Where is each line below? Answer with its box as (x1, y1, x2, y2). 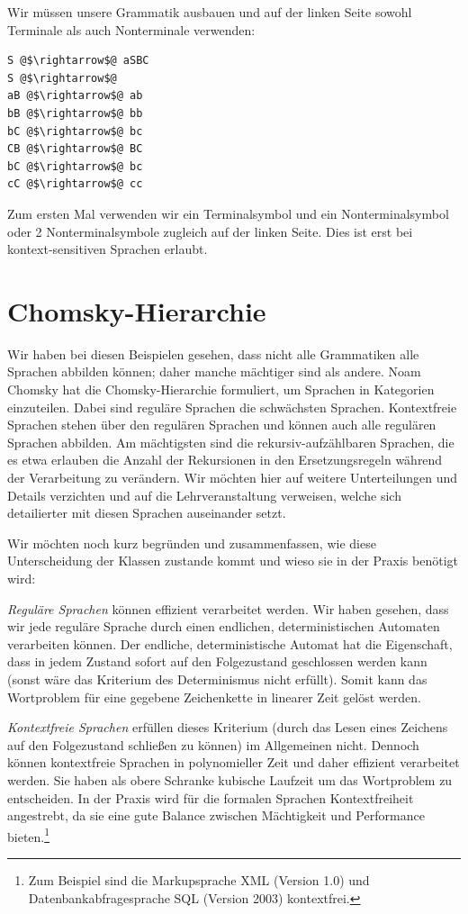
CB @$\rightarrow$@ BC (7, 142, 143, 156)
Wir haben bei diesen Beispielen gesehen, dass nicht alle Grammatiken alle (7, 344, 419, 363)
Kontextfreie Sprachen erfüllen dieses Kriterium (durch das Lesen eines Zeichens (7, 718, 448, 737)
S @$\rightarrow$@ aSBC (7, 54, 149, 68)
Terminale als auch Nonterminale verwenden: (7, 20, 256, 39)
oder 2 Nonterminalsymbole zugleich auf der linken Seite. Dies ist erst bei (7, 222, 413, 240)
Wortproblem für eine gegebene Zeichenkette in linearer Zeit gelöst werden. (7, 687, 421, 706)
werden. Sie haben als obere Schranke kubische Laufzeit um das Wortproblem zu (7, 770, 453, 789)
